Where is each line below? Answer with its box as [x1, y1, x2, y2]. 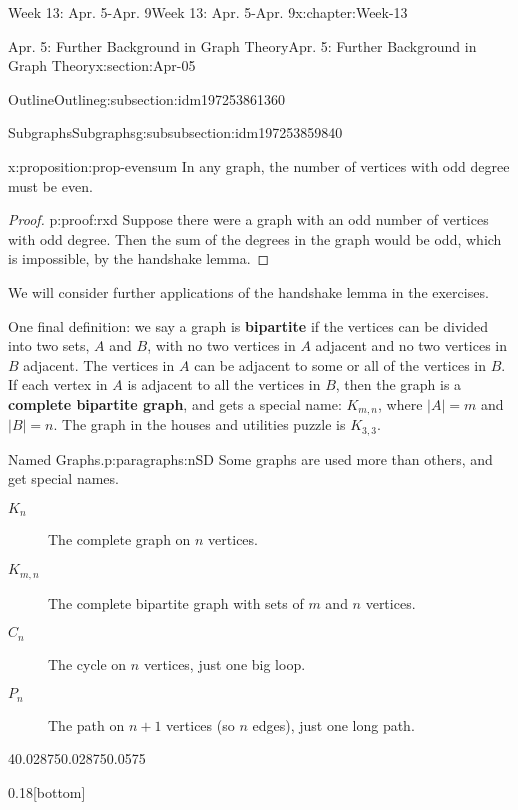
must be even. [8, 175, 93, 196]
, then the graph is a [335, 374, 462, 395]
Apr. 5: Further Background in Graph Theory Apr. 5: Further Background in [8, 35, 477, 56]
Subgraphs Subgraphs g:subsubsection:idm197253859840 [8, 122, 343, 143]
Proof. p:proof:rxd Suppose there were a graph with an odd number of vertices [8, 209, 489, 230]
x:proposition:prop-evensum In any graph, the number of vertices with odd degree [8, 155, 510, 176]
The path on [48, 714, 125, 735]
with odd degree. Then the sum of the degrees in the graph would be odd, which [8, 228, 502, 249]
